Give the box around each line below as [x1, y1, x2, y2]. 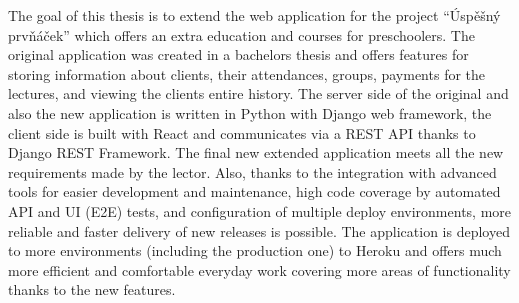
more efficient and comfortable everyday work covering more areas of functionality [8, 259, 511, 280]
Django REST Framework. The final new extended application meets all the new [8, 142, 504, 163]
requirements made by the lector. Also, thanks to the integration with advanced [8, 161, 497, 182]
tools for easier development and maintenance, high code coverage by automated [8, 181, 501, 202]
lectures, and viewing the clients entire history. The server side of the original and [8, 83, 509, 104]
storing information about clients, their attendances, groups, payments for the [8, 63, 486, 84]
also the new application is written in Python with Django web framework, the [8, 102, 492, 123]
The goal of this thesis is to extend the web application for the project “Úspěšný [8, 5, 501, 25]
